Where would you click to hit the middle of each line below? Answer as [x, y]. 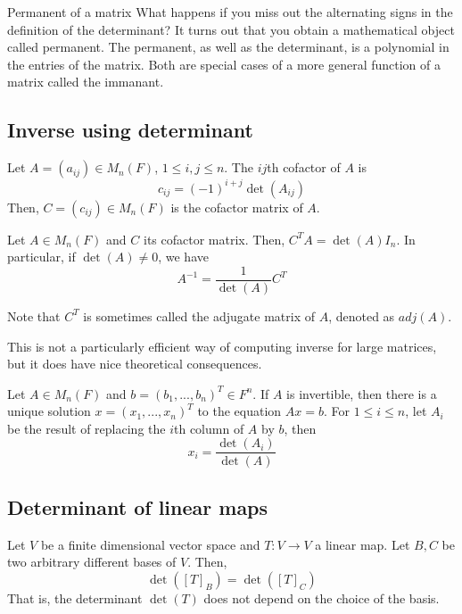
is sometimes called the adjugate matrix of [199, 315]
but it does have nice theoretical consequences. [135, 364]
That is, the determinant [75, 597]
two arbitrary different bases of [92, 562]
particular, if [41, 257]
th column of [209, 428]
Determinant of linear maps [138, 506]
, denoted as [362, 315]
